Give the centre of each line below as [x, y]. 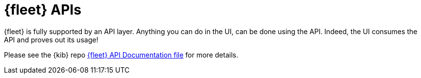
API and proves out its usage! [51, 39]
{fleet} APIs [43, 10]
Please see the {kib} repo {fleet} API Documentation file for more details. [121, 55]
